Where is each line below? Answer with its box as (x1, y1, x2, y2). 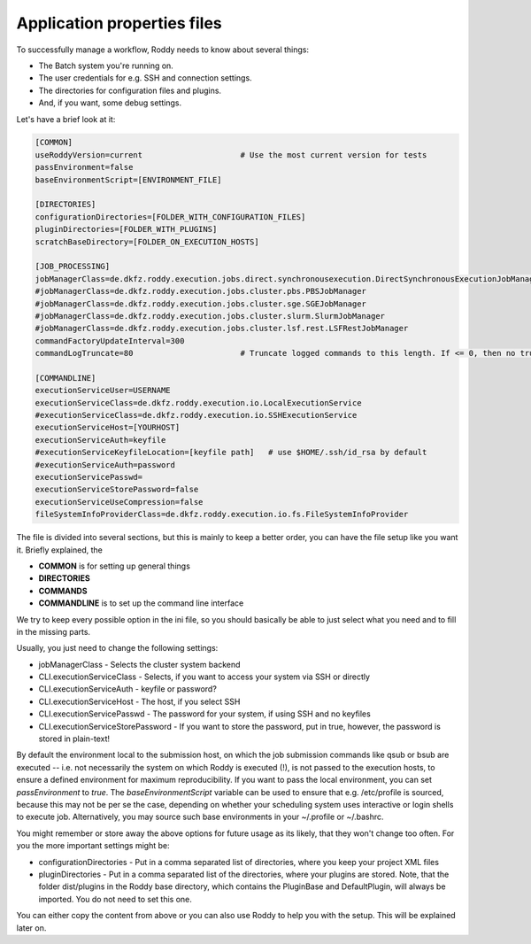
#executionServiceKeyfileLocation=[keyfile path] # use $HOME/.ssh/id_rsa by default (35, 447, 427, 458)
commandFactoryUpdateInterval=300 (35, 336, 185, 345)
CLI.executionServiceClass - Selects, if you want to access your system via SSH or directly (38, 671, 371, 682)
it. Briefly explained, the (16, 545, 104, 555)
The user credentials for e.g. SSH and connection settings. (38, 73, 252, 83)
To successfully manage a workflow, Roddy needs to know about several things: (16, 44, 310, 55)
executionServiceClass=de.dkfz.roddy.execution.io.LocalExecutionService (35, 398, 362, 407)
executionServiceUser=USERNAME (35, 385, 172, 396)
